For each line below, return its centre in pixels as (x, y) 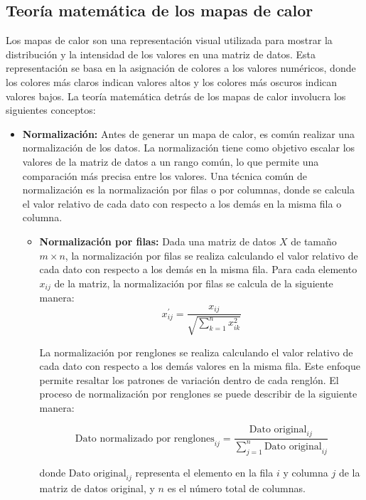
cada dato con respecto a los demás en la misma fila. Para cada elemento (198, 269)
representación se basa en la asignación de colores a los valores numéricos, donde (181, 68)
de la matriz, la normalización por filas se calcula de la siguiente (194, 283)
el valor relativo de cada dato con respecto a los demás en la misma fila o (182, 203)
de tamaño (314, 241)
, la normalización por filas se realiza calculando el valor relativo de (211, 255)
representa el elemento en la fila (204, 472)
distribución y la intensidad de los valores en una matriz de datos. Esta (161, 54)
